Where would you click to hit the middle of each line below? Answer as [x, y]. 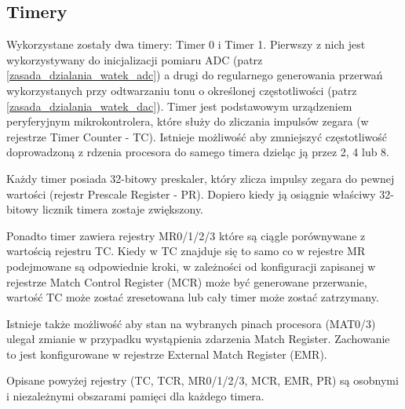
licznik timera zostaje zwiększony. [123, 209]
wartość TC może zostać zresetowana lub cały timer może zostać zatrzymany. [193, 297]
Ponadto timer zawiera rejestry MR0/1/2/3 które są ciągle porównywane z [186, 235]
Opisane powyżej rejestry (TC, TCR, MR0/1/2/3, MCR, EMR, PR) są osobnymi [202, 380]
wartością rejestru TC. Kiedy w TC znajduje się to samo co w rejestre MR [186, 251]
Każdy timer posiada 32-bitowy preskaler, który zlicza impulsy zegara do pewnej [201, 178]
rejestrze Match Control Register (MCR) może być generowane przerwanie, [187, 281]
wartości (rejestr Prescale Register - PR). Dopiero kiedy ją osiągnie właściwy [191, 194]
